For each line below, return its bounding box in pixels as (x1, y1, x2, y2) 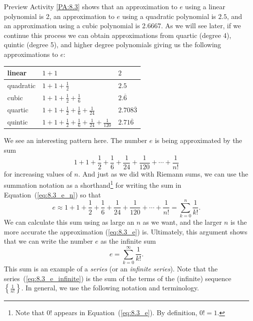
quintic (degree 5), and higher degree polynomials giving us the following (4, 39, 221, 50)
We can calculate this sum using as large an (4, 217, 134, 227)
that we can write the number (4, 236, 93, 246)
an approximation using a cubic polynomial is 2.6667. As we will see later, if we (4, 20, 241, 31)
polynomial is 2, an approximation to (4, 11, 115, 21)
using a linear (185, 1, 225, 11)
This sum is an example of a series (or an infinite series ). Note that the (4, 264, 218, 274)
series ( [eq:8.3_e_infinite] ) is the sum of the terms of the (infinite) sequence (4, 273, 232, 283)
